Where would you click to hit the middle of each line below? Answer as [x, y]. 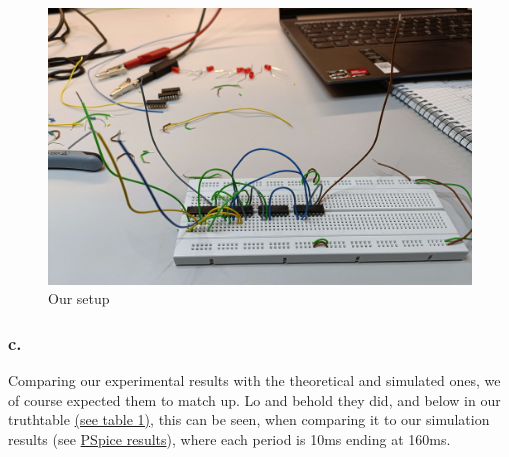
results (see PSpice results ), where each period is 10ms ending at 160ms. [229, 438]
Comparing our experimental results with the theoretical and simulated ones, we [254, 380]
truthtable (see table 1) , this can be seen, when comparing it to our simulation [249, 419]
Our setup [79, 298]
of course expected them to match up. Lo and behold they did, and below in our [254, 399]
